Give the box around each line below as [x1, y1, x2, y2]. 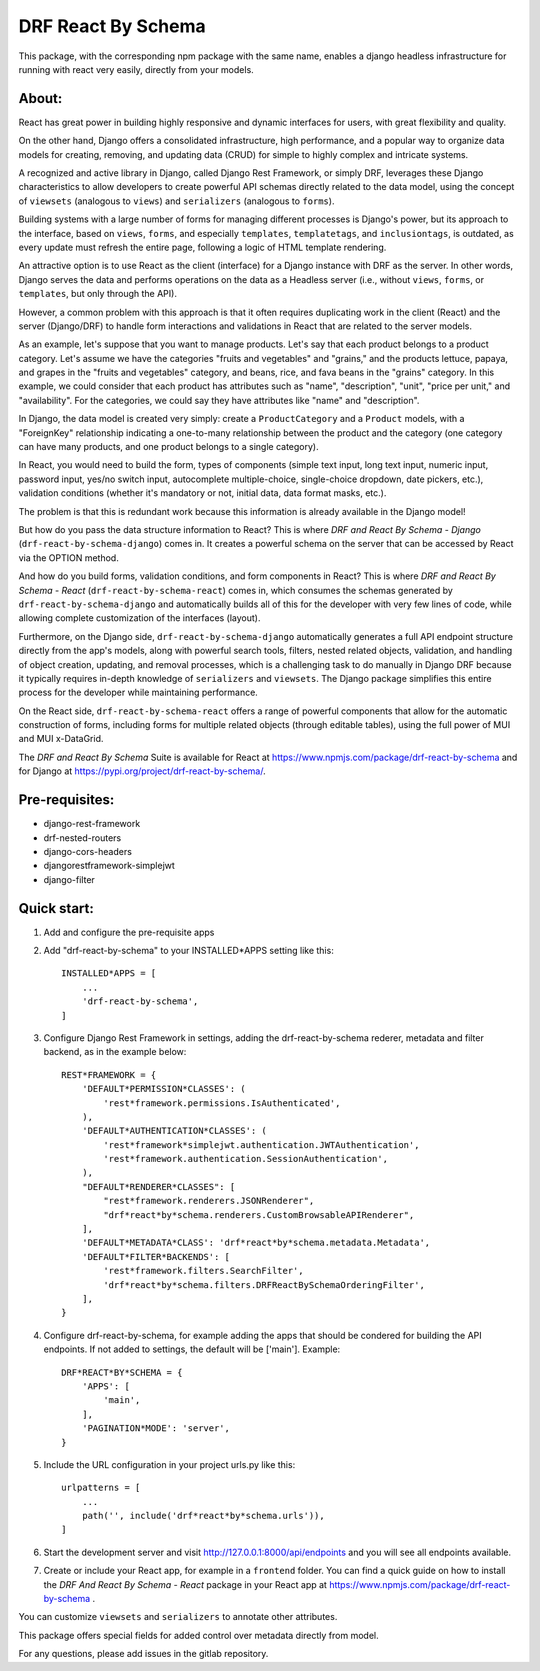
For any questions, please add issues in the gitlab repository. [18, 1648, 269, 1660]
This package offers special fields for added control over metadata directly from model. [18, 1629, 379, 1641]
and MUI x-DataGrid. [18, 733, 104, 745]
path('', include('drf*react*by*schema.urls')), [81, 1510, 325, 1522]
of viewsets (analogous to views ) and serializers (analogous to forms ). [18, 195, 335, 207]
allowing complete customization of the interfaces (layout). [18, 612, 261, 624]
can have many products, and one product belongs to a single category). [18, 441, 319, 453]
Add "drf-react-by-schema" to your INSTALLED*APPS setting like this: [43, 945, 334, 957]
